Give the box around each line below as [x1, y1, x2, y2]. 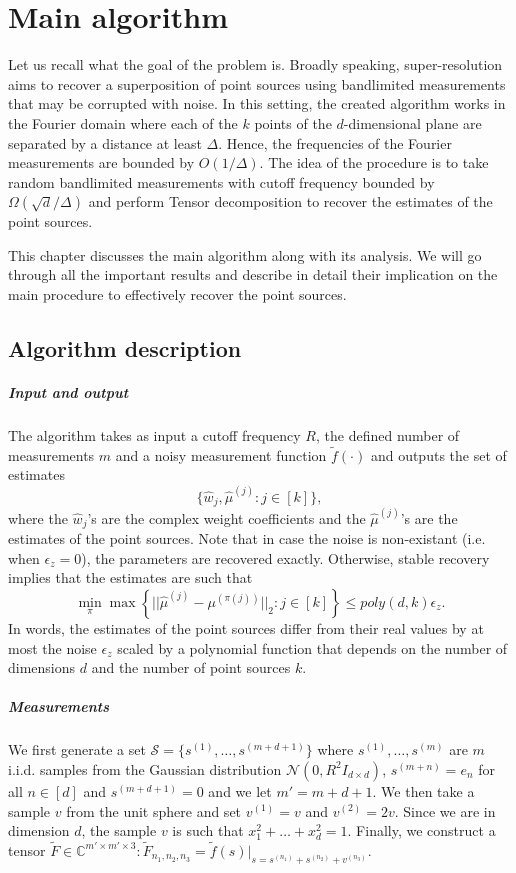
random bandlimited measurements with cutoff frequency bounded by [8, 171, 435, 192]
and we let [208, 780, 272, 801]
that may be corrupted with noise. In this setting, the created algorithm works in [8, 93, 506, 114]
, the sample [81, 820, 157, 841]
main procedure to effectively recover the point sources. [8, 284, 347, 305]
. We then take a [372, 780, 475, 801]
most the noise [8, 637, 97, 658]
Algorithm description [8, 333, 242, 364]
